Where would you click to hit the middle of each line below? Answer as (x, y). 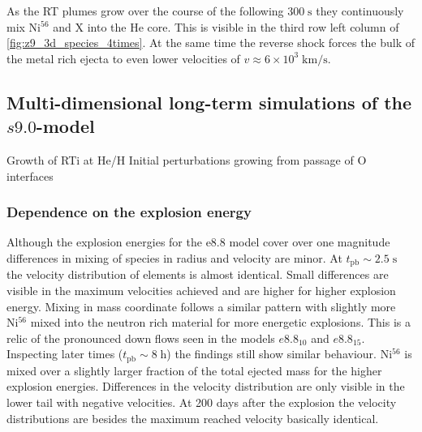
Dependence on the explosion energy (129, 212)
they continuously (360, 11)
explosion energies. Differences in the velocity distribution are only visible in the (206, 386)
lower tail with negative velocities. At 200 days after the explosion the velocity (202, 402)
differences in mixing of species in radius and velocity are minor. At (174, 257)
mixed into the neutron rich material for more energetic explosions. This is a (221, 322)
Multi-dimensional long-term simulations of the (209, 102)
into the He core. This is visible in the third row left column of (243, 26)
